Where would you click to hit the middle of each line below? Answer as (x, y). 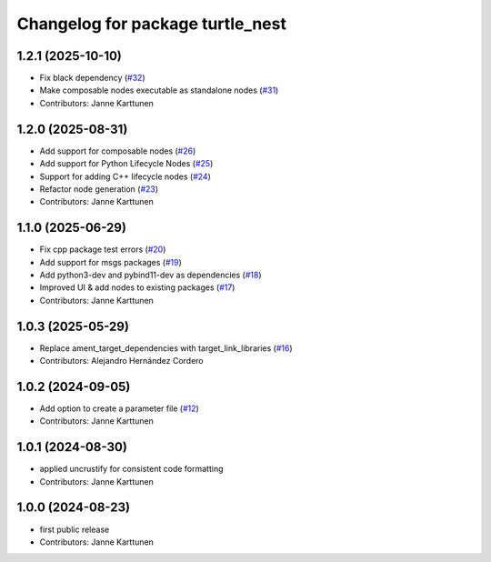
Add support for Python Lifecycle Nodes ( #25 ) (126, 164)
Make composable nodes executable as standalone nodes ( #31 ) (159, 90)
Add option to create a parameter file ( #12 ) (119, 408)
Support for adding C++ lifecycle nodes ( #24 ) (125, 176)
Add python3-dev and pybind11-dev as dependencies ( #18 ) (151, 275)
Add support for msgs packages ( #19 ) (110, 262)
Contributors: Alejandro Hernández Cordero (121, 361)
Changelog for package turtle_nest (151, 24)
